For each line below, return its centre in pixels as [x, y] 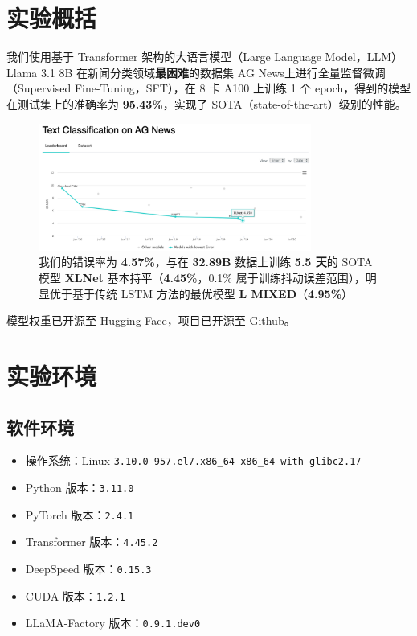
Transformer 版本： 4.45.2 [92, 542]
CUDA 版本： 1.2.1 [75, 595]
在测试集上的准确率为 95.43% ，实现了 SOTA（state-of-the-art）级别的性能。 [206, 103]
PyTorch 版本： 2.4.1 [80, 514]
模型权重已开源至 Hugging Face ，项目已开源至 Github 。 [151, 320]
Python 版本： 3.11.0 [80, 488]
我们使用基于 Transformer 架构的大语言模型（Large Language [164, 57]
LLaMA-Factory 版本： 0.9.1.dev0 [113, 623]
